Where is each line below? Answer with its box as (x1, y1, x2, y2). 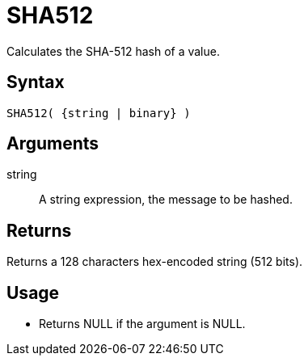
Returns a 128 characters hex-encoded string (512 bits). (6, 255, 303, 269)
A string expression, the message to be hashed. (39, 192, 293, 207)
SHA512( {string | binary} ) (6, 106, 191, 120)
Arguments (6, 133, 99, 154)
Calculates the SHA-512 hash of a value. (6, 44, 220, 58)
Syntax (6, 72, 65, 93)
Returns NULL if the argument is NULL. (39, 317, 246, 331)
